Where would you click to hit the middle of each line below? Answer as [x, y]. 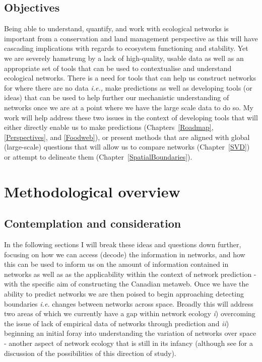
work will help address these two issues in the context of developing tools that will [131, 117]
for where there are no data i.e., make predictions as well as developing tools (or [128, 87]
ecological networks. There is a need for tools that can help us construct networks [130, 78]
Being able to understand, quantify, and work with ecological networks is [116, 28]
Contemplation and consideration [93, 223]
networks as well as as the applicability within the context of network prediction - [130, 274]
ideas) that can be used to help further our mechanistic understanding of [117, 97]
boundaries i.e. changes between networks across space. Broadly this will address [129, 303]
